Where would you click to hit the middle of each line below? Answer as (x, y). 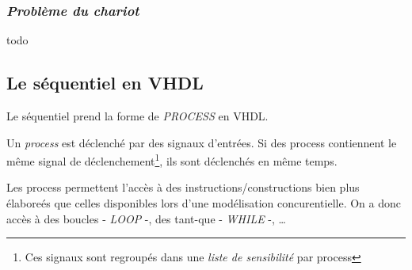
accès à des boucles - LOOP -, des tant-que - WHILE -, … (146, 218)
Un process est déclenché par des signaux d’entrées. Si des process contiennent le (202, 142)
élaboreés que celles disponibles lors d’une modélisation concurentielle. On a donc (204, 203)
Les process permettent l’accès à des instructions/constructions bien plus (183, 187)
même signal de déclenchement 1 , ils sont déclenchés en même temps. (172, 160)
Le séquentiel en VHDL (105, 83)
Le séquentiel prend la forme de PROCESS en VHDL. (137, 116)
